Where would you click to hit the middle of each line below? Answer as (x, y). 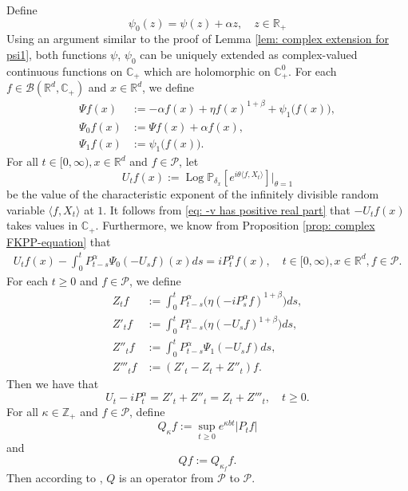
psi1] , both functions (57, 54)
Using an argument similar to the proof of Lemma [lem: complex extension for (198, 39)
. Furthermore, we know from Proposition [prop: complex (235, 225)
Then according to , (55, 478)
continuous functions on (65, 71)
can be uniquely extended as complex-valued (249, 54)
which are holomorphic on (207, 71)
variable (26, 209)
